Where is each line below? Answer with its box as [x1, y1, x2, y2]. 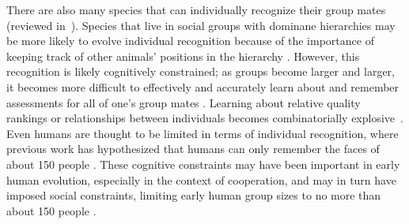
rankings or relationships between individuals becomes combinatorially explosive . [6, 110, 403, 126]
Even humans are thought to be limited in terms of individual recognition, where [6, 125, 399, 141]
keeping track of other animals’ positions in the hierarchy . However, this [6, 47, 360, 64]
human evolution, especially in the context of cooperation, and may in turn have [6, 171, 396, 188]
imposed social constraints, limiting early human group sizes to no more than [6, 187, 381, 203]
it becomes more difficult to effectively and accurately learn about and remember [6, 78, 400, 95]
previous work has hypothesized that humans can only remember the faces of [6, 140, 380, 157]
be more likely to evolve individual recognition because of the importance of [6, 32, 374, 49]
